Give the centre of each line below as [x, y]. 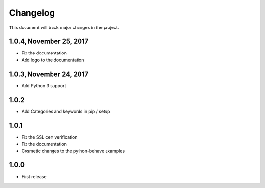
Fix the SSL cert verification [49, 137]
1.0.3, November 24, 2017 [49, 74]
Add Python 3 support [44, 85]
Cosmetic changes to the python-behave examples [73, 151]
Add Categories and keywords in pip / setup [66, 111]
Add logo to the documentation [53, 60]
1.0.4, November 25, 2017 [49, 41]
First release [34, 177]
